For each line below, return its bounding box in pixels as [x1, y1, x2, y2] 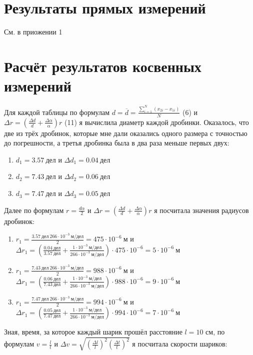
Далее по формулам [4, 204, 64, 215]
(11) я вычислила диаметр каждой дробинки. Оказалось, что [64, 116, 249, 127]
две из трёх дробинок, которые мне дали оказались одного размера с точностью [4, 127, 247, 138]
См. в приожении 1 [4, 26, 62, 37]
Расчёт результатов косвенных [4, 55, 201, 76]
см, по [205, 326, 225, 337]
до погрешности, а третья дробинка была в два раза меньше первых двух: [4, 137, 229, 148]
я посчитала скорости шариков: [132, 338, 227, 349]
